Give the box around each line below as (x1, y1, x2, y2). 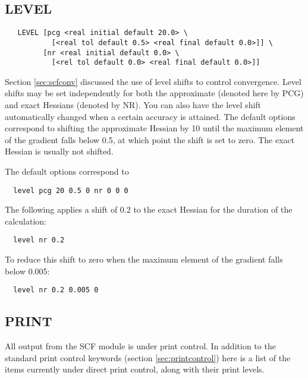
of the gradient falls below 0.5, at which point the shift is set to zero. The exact (5, 133, 295, 146)
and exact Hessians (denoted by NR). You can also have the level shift (5, 99, 262, 111)
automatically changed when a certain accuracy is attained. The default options (5, 110, 296, 122)
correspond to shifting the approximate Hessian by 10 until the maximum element (5, 122, 304, 134)
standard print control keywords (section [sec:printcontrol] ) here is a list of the (5, 351, 291, 364)
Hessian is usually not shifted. (5, 145, 114, 157)
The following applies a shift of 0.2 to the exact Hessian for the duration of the (5, 203, 293, 216)
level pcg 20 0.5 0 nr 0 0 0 (13, 186, 128, 195)
